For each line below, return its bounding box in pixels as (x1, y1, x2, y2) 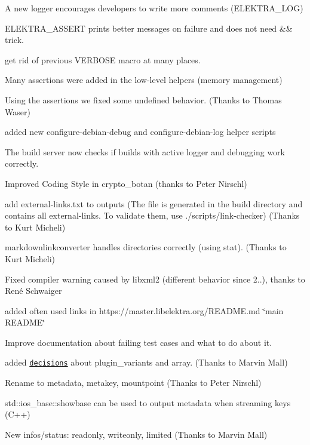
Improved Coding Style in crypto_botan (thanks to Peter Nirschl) (5, 177, 247, 189)
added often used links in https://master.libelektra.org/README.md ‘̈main (5, 304, 284, 317)
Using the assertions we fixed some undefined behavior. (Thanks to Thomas (5, 93, 282, 106)
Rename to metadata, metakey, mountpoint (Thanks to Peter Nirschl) (5, 376, 262, 389)
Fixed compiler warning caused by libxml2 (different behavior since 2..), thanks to (5, 272, 305, 285)
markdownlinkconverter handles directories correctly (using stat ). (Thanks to (5, 241, 287, 253)
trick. (5, 33, 24, 46)
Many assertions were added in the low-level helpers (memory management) (5, 73, 283, 86)
